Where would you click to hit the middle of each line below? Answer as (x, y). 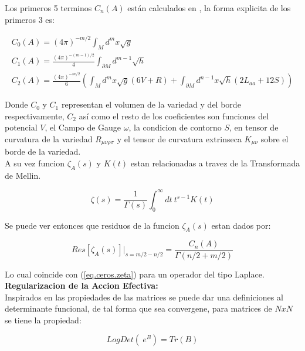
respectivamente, (35, 116)
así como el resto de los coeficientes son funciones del (174, 116)
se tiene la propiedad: (43, 320)
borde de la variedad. (43, 151)
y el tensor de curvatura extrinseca (179, 138)
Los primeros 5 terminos (48, 8)
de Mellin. (23, 175)
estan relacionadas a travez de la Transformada (215, 163)
